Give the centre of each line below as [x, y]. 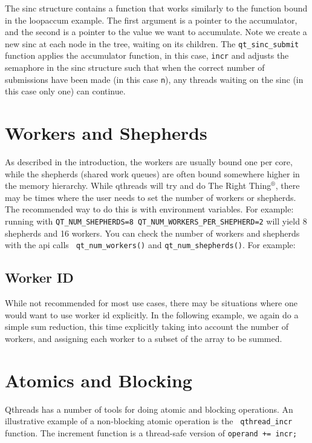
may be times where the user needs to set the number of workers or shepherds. [151, 197]
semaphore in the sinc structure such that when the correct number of [135, 67]
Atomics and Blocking [99, 380]
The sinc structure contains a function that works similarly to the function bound [156, 8]
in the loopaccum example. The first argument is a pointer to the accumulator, [151, 20]
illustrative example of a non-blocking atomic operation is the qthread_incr [149, 421]
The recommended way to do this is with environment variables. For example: [149, 209]
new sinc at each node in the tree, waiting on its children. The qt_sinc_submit [152, 43]
